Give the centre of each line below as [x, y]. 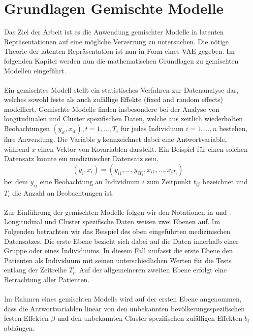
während [17, 149]
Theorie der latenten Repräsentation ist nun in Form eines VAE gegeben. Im [119, 51]
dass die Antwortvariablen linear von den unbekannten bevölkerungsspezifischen [125, 308]
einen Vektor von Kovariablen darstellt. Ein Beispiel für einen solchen [143, 149]
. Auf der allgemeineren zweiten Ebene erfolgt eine [151, 270]
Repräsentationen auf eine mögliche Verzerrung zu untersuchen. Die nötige [116, 41]
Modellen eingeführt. [35, 70]
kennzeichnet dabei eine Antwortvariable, [165, 139]
